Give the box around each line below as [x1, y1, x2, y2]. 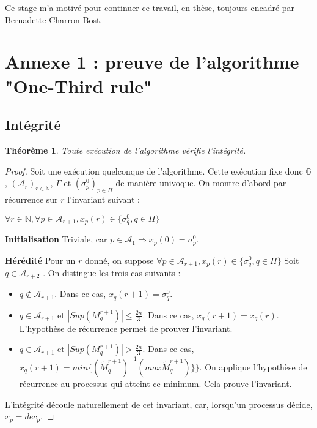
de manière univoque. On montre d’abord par [115, 176, 286, 189]
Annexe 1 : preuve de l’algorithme [5, 49, 299, 74]
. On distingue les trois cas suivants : [43, 266, 181, 279]
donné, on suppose [85, 253, 154, 266]
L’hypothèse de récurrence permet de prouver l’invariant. [19, 321, 233, 334]
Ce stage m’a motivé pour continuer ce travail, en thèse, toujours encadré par [5, 1, 295, 13]
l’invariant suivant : [67, 192, 140, 205]
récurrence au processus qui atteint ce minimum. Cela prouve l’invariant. [19, 377, 292, 389]
